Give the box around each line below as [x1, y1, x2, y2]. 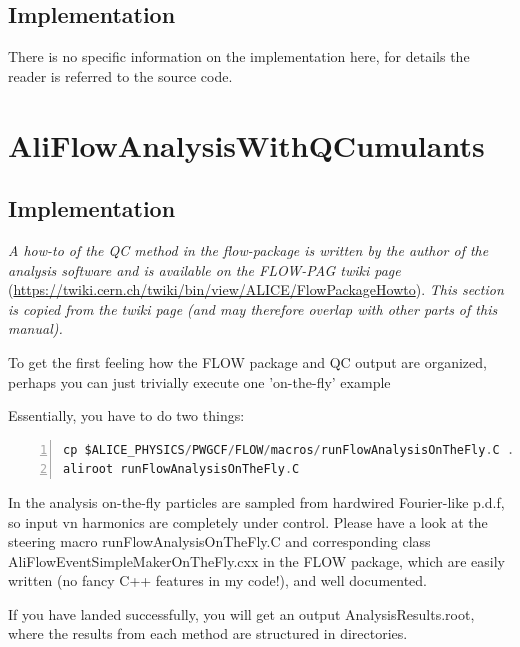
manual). [8, 318, 63, 339]
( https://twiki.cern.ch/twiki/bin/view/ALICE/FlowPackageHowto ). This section [8, 279, 504, 300]
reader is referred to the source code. [8, 65, 233, 86]
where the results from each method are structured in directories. [8, 623, 408, 644]
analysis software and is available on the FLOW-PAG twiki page [8, 259, 401, 280]
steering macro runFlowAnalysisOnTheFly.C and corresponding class [8, 531, 431, 552]
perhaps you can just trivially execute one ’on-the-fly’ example [8, 371, 391, 392]
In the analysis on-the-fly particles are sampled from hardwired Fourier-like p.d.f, [8, 491, 505, 512]
